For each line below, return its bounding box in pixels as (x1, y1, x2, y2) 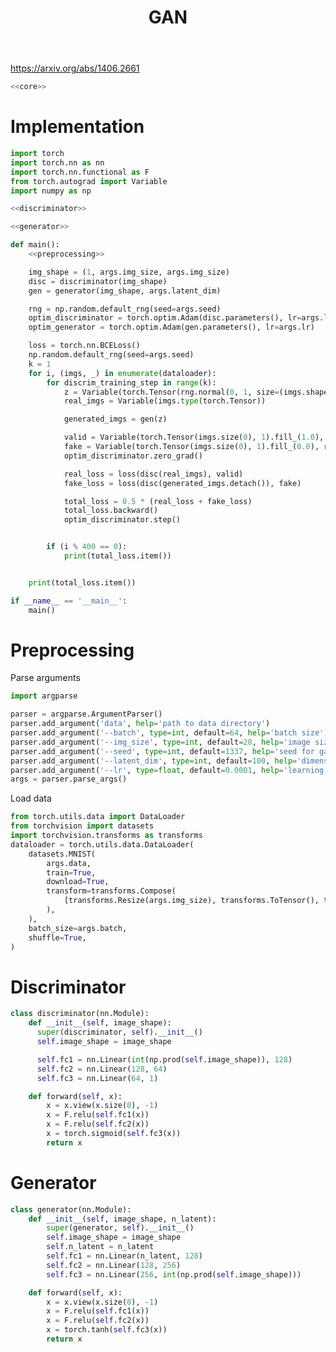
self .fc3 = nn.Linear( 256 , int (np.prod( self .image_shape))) (46, 1269, 302, 1280)
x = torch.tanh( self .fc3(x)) (46, 1325, 168, 1335)
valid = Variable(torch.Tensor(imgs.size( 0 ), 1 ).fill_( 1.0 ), (63, 432, 325, 443)
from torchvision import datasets (10, 821, 155, 831)
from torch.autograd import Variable (10, 176, 168, 186)
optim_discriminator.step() (63, 515, 182, 525)
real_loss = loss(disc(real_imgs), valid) (63, 469, 244, 479)
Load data (10, 792, 52, 805)
